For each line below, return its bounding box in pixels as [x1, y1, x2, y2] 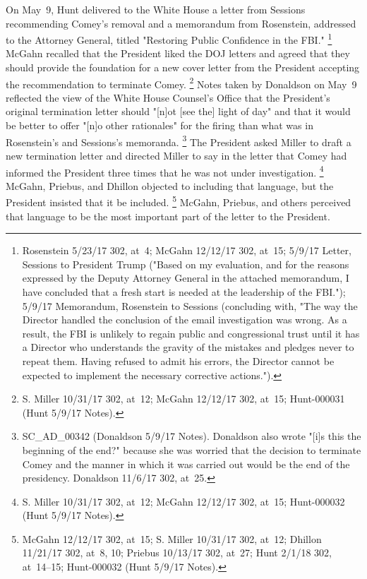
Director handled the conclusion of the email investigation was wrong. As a [22, 312, 347, 327]
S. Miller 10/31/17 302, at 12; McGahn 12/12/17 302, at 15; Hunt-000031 [22, 391, 345, 406]
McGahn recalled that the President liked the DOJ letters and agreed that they [6, 46, 350, 61]
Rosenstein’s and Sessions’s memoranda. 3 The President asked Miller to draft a [6, 132, 351, 149]
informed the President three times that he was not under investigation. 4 [6, 162, 324, 179]
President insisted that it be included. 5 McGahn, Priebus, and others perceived [6, 193, 351, 209]
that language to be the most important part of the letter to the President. [6, 208, 330, 223]
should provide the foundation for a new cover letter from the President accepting [6, 60, 360, 75]
